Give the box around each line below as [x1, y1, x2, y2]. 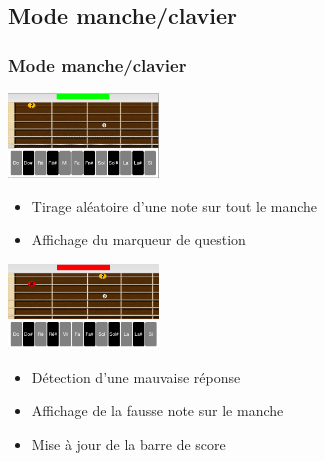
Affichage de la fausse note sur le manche [31, 400, 284, 421]
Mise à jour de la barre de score [31, 433, 226, 454]
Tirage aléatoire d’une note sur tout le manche [31, 195, 318, 216]
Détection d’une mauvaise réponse [31, 366, 241, 387]
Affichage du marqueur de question [31, 229, 246, 250]
